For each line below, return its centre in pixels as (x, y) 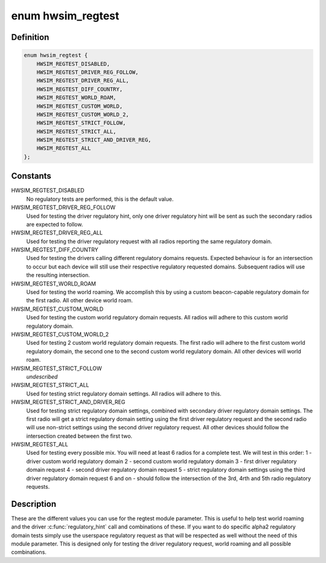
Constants (31, 176)
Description (34, 504)
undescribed (42, 376)
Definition (30, 37)
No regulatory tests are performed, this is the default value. (100, 199)
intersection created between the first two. (79, 436)
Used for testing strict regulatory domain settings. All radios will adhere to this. (124, 394)
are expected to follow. (55, 224)
